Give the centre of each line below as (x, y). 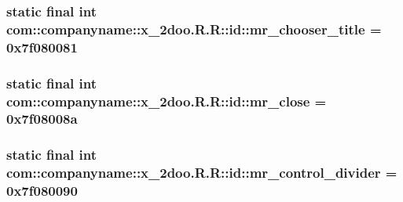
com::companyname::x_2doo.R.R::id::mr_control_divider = (202, 173)
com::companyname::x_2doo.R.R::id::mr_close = (167, 101)
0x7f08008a (42, 119)
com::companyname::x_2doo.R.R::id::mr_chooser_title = (194, 29)
